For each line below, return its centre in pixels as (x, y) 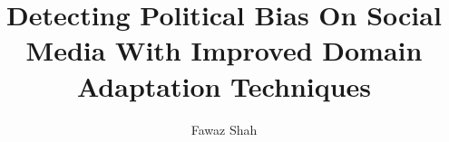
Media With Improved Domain (224, 50)
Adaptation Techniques (224, 85)
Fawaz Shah (224, 129)
